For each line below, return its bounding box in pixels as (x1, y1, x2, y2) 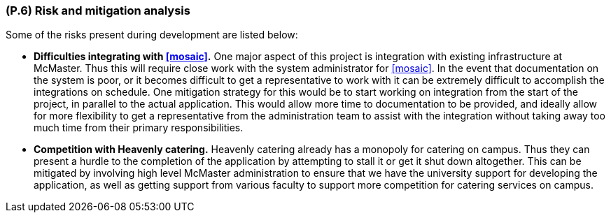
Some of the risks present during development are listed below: (6, 29, 298, 41)
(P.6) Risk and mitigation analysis (6, 3, 190, 17)
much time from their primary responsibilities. (34, 122, 244, 134)
